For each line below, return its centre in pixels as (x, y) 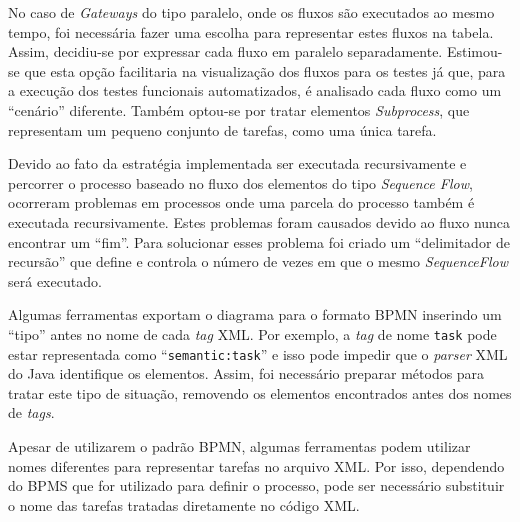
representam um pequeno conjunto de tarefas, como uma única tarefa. (222, 129)
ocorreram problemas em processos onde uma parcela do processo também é (241, 202)
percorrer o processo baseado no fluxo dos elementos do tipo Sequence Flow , (240, 182)
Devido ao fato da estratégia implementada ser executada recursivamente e (237, 163)
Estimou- (474, 51)
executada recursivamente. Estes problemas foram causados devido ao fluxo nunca (259, 221)
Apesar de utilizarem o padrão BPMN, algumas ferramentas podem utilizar (239, 446)
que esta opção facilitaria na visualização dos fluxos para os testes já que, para (265, 70)
